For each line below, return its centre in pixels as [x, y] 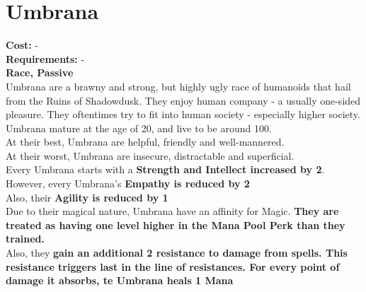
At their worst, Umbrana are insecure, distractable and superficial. [150, 155]
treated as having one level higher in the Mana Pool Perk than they [176, 224]
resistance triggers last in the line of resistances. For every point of [173, 266]
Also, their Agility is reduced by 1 [87, 197]
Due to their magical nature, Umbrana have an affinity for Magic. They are [172, 211]
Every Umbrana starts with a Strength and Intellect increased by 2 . [165, 169]
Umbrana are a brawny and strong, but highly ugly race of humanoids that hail [178, 86]
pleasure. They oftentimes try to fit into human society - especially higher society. [183, 114]
